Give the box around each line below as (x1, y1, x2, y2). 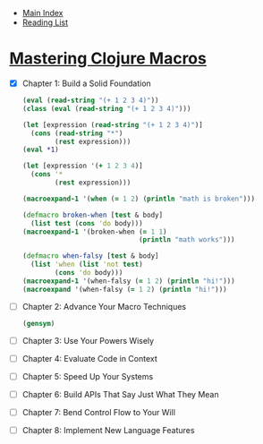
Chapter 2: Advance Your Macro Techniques (21, 301, 187, 312)
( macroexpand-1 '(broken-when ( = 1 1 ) (21, 227, 167, 236)
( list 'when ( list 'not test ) (30, 260, 143, 269)
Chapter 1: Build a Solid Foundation (21, 78, 152, 89)
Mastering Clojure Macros (9, 48, 208, 69)
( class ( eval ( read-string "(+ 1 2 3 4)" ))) (21, 104, 191, 113)
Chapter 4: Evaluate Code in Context (21, 353, 158, 363)
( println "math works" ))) (138, 235, 235, 244)
